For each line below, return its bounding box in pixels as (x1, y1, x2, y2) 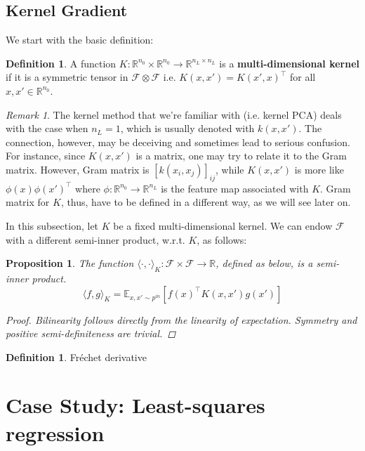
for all (289, 70, 316, 84)
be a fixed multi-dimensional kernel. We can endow (113, 218, 333, 233)
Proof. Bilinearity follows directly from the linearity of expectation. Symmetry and (6, 312, 357, 327)
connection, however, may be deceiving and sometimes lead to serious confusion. (6, 134, 350, 149)
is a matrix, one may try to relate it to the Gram (135, 148, 347, 163)
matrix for (6, 195, 50, 209)
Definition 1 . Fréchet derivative (6, 349, 147, 364)
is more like (294, 162, 344, 176)
